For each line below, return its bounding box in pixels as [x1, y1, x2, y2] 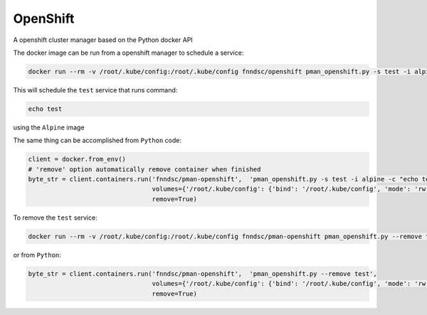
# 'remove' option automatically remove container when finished [28, 165, 261, 173]
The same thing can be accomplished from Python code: [13, 136, 181, 145]
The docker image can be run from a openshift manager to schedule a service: [13, 48, 244, 57]
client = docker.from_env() [28, 155, 126, 164]
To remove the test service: [13, 213, 97, 222]
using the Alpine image [13, 123, 85, 132]
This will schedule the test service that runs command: [13, 85, 178, 94]
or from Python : [13, 250, 62, 259]
